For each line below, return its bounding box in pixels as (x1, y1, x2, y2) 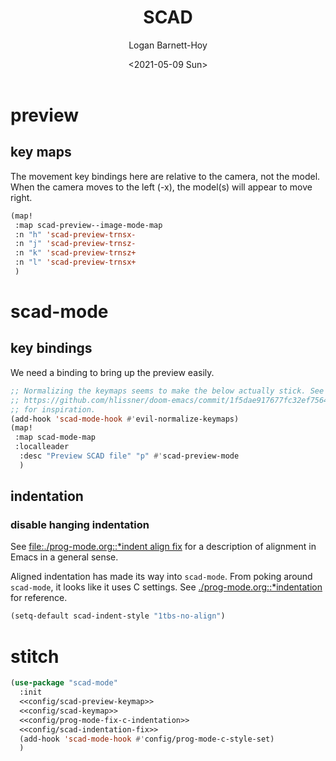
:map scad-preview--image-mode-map (14, 220, 163, 230)
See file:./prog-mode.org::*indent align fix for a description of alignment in (10, 541, 317, 553)
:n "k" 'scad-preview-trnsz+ (14, 248, 137, 258)
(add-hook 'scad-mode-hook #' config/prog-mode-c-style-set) (19, 734, 275, 744)
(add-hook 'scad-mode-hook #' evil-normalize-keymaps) (10, 414, 240, 424)
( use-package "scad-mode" (10, 678, 118, 688)
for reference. (10, 592, 68, 604)
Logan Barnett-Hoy (128, 39, 208, 51)
